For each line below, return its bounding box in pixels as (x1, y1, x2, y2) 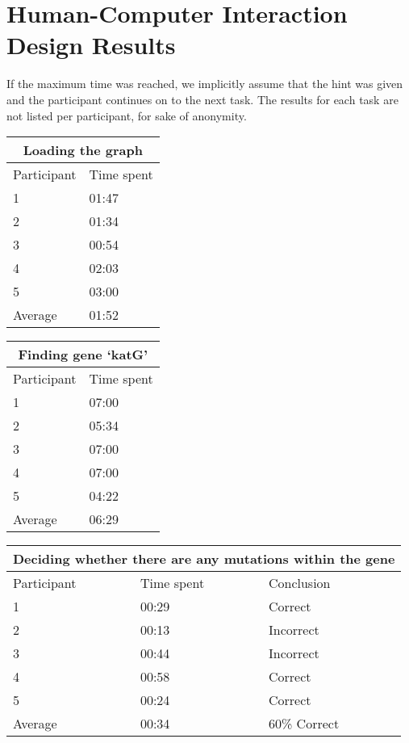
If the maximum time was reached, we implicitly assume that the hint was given (6, 75, 403, 92)
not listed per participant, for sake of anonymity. (6, 107, 247, 124)
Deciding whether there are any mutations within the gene (13, 549, 395, 569)
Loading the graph (23, 141, 143, 160)
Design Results (6, 28, 176, 61)
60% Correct (268, 714, 340, 733)
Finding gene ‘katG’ (18, 345, 148, 364)
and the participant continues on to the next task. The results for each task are (6, 90, 399, 107)
